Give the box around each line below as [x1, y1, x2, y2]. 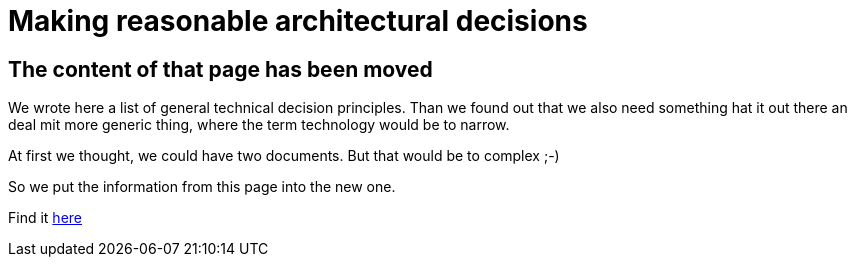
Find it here [8, 209, 82, 227]
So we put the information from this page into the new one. [8, 178, 396, 196]
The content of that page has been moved [8, 56, 433, 82]
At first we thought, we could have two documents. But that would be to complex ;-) [8, 147, 560, 165]
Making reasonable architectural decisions [8, 4, 588, 38]
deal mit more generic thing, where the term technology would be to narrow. [8, 116, 510, 134]
